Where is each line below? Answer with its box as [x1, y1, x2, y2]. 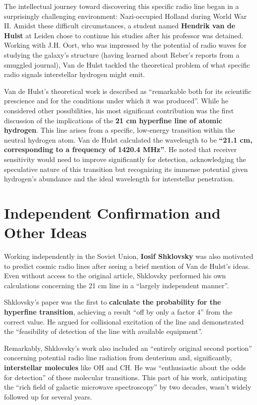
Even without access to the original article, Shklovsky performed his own [4, 270, 226, 281]
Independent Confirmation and [4, 202, 221, 223]
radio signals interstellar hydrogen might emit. [4, 69, 145, 80]
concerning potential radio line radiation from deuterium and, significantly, [4, 352, 232, 363]
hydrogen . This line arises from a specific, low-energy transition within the [4, 125, 235, 135]
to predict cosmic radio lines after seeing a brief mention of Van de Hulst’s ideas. [4, 260, 250, 271]
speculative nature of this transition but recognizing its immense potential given [4, 163, 248, 174]
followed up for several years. [4, 391, 92, 402]
